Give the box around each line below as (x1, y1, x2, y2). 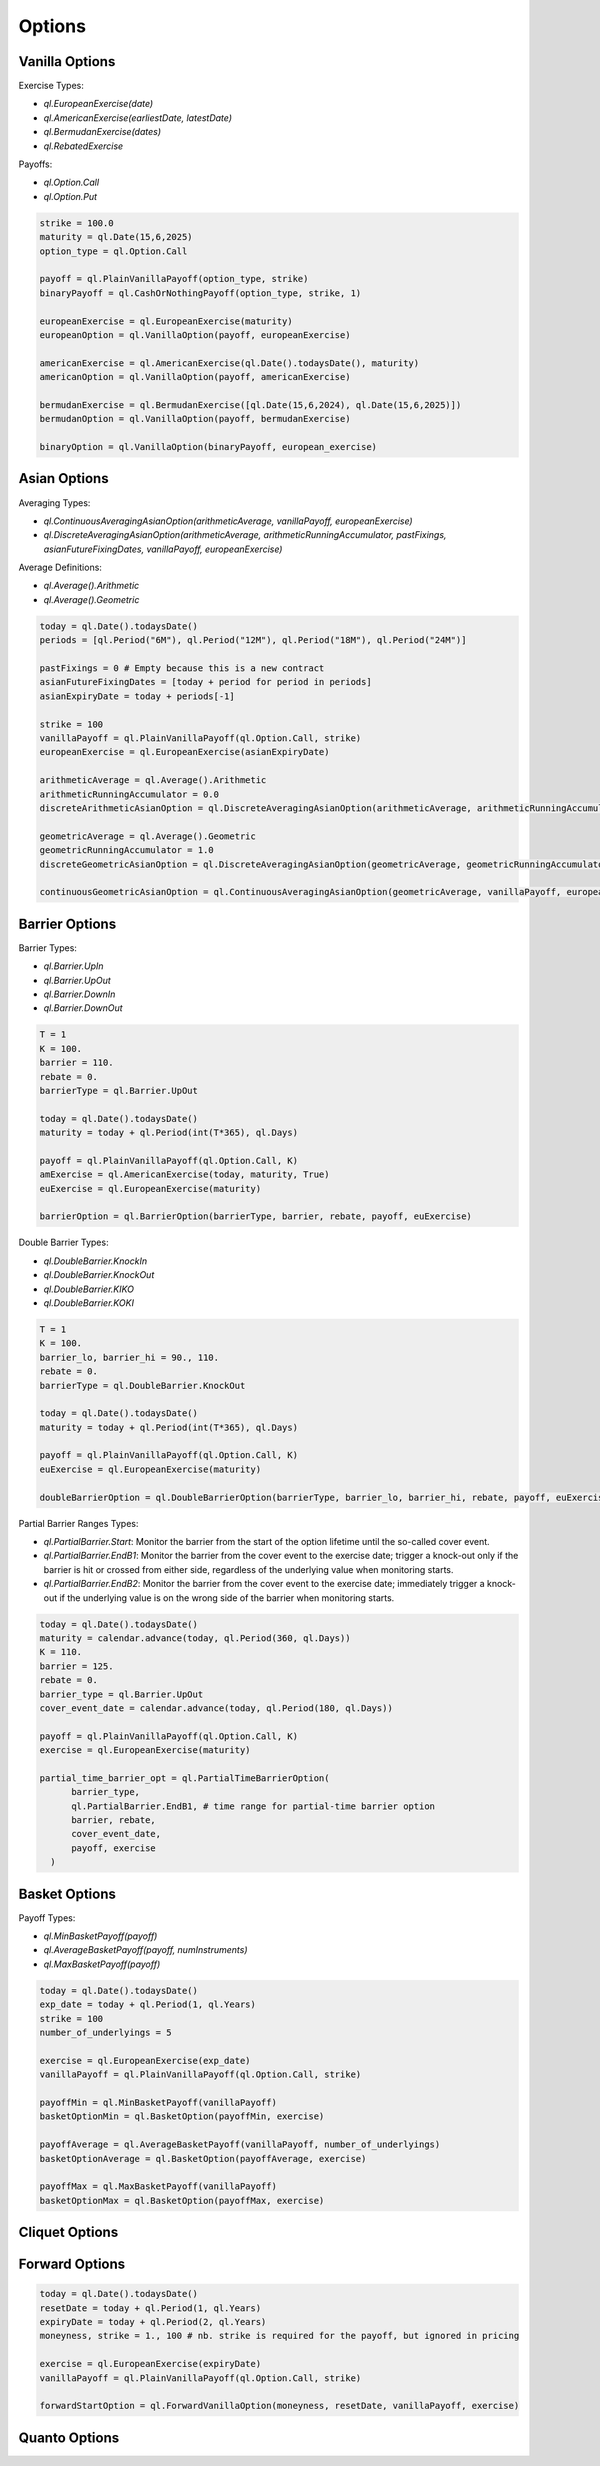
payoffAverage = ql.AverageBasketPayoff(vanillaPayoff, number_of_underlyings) (39, 2139, 441, 2150)
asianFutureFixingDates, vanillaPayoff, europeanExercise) (43, 543, 283, 555)
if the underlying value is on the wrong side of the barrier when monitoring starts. (59, 1591, 395, 1604)
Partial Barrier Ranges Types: (18, 1517, 139, 1529)
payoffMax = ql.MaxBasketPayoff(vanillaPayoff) (39, 2181, 277, 2192)
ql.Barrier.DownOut (43, 1002, 124, 1014)
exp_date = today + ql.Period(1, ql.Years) (39, 1999, 257, 2010)
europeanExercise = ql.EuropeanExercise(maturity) (39, 315, 294, 327)
